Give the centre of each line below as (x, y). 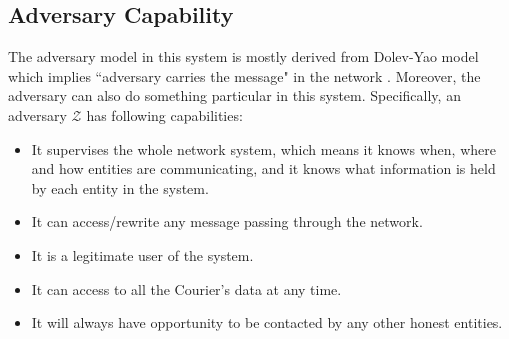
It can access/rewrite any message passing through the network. (227, 221)
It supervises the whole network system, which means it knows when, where (263, 148)
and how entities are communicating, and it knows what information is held (263, 168)
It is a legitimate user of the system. (142, 254)
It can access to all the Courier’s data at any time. (186, 288)
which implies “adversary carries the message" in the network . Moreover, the (244, 75)
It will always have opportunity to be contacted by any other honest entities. (267, 322)
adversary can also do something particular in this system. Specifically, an (234, 95)
